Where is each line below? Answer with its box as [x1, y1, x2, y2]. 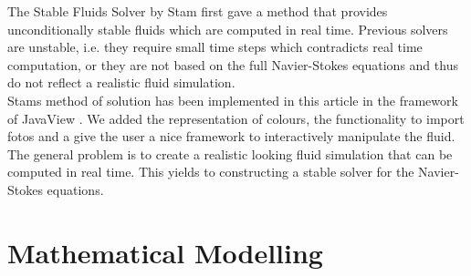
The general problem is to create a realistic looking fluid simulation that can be [7, 144, 453, 163]
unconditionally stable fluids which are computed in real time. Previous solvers [7, 19, 448, 38]
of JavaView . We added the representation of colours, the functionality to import [7, 108, 465, 128]
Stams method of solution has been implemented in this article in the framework [7, 90, 458, 109]
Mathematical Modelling [7, 233, 323, 271]
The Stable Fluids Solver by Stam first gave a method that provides [7, 2, 388, 20]
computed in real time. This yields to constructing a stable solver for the [7, 162, 414, 181]
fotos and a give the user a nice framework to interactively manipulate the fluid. [7, 127, 455, 146]
